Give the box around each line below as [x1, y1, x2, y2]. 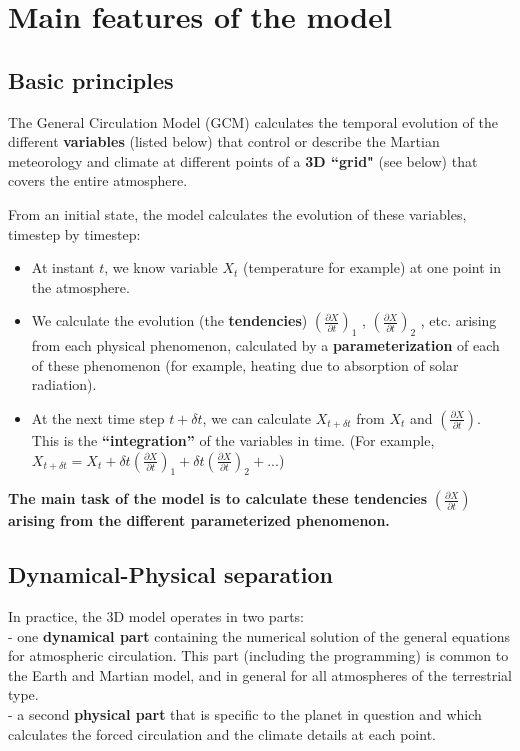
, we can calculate [202, 407, 312, 428]
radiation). [31, 374, 97, 395]
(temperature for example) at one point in [243, 257, 502, 278]
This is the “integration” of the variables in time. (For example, [31, 429, 435, 450]
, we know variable [104, 257, 218, 278]
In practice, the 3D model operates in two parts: [8, 606, 305, 627]
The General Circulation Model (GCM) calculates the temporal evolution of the [8, 111, 499, 132]
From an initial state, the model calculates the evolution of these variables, [8, 203, 467, 224]
